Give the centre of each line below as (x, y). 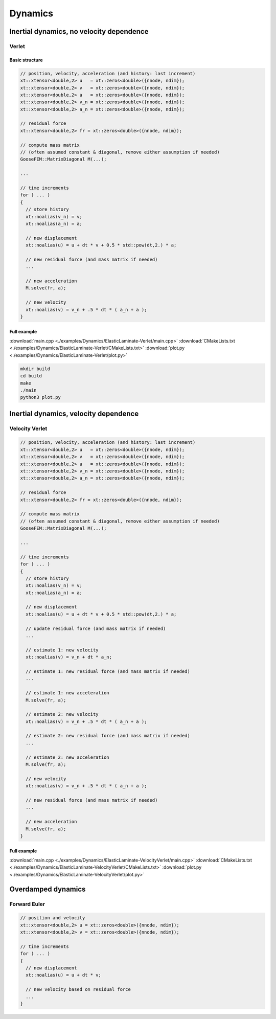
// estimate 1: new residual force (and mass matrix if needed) (108, 671)
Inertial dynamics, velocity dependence (74, 413)
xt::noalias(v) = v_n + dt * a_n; (69, 657)
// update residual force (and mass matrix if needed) (96, 628)
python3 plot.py (41, 397)
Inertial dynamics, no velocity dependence (79, 31)
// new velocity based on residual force (78, 990)
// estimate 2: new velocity (62, 714)
